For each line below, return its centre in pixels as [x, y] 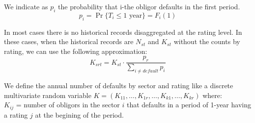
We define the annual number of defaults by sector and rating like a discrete [119, 85]
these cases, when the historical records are [69, 41]
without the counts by [207, 41]
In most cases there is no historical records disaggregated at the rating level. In [123, 32]
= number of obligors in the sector [68, 105]
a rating [16, 114]
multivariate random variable [48, 95]
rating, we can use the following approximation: [76, 51]
